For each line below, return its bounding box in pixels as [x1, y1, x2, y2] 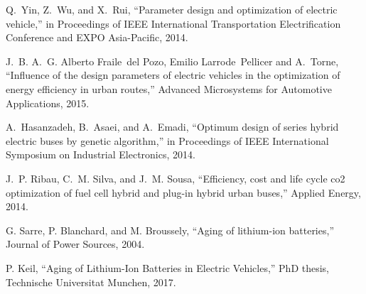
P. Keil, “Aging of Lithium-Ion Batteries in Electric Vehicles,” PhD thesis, [6, 260, 329, 275]
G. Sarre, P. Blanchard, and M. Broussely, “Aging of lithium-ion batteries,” [6, 222, 334, 237]
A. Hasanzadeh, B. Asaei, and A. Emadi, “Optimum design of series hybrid [6, 119, 339, 134]
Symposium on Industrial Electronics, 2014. [6, 147, 195, 162]
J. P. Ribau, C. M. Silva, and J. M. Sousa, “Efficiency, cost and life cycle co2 [6, 170, 345, 185]
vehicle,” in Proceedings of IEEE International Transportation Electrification [6, 16, 341, 31]
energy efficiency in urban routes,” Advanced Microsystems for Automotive [6, 81, 332, 96]
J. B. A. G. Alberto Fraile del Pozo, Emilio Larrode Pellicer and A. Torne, [6, 53, 339, 68]
